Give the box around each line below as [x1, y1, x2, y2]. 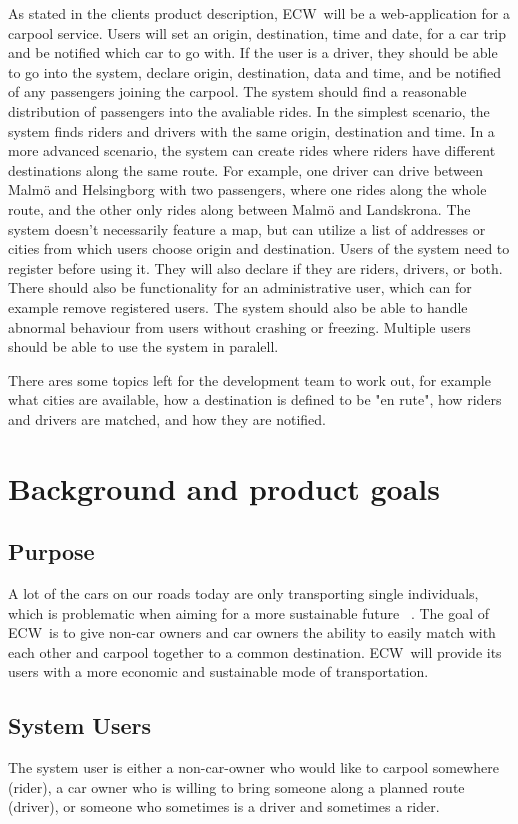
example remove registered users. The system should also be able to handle [8, 296, 468, 317]
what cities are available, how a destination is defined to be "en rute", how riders [8, 389, 502, 410]
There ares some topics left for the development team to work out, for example [8, 369, 491, 390]
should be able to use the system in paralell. [8, 336, 279, 357]
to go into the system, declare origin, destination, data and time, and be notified [8, 61, 502, 82]
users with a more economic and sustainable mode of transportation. [8, 661, 429, 682]
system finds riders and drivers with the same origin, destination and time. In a [8, 120, 495, 141]
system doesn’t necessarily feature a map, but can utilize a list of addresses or [8, 218, 486, 239]
